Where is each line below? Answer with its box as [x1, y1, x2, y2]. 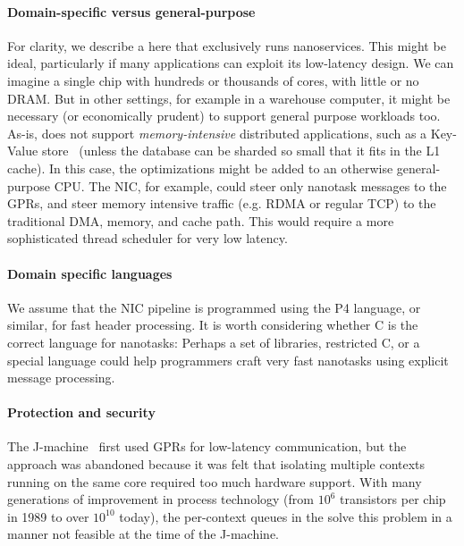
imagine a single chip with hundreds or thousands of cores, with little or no [7, 71, 419, 89]
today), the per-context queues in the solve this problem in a [119, 507, 452, 525]
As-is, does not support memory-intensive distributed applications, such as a [7, 123, 427, 142]
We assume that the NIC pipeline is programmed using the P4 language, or [7, 298, 421, 316]
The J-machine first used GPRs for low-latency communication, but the [7, 437, 407, 456]
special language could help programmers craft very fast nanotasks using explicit [7, 350, 449, 369]
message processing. [7, 368, 115, 387]
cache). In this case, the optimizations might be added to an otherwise [7, 158, 393, 177]
